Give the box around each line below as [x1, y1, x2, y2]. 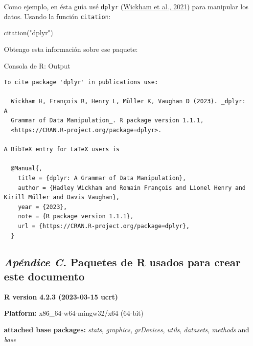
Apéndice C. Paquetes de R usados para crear [4, 254, 241, 269]
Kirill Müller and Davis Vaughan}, [4, 194, 120, 201]
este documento [4, 268, 85, 283]
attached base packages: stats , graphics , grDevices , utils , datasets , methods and [4, 324, 250, 334]
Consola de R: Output [4, 60, 70, 70]
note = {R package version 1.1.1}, [18, 213, 134, 220]
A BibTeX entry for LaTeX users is [4, 146, 120, 153]
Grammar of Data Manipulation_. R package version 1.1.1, [11, 117, 204, 124]
